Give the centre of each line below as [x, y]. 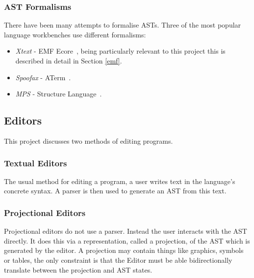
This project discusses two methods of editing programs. [89, 140]
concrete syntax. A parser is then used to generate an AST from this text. [115, 191]
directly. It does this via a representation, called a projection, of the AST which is [127, 240]
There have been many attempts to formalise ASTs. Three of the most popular [123, 25]
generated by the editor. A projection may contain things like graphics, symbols [124, 250]
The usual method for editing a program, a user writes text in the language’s [120, 181]
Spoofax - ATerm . [43, 77]
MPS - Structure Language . [59, 94]
